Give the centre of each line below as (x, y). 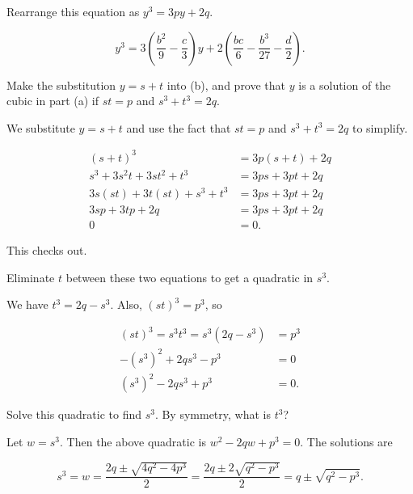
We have (27, 304)
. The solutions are (346, 441)
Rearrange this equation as (73, 11)
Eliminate (31, 277)
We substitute (41, 127)
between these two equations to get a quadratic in (190, 277)
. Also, (126, 304)
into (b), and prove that (226, 84)
